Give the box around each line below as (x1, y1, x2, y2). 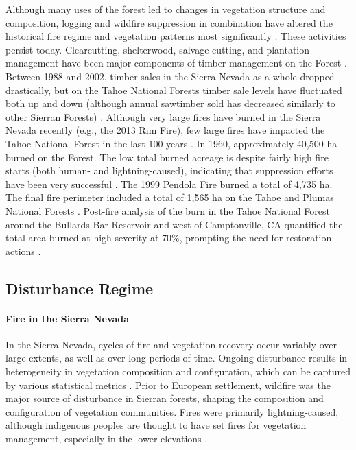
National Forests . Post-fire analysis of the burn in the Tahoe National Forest (5, 203, 330, 217)
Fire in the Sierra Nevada (5, 311, 130, 325)
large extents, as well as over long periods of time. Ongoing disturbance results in (5, 351, 348, 365)
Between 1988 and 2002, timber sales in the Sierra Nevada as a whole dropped (5, 69, 335, 83)
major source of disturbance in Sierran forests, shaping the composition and (5, 391, 324, 405)
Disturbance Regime (5, 277, 154, 298)
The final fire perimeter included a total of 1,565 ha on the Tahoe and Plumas (5, 190, 334, 204)
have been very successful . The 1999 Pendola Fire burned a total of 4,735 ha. (5, 176, 333, 191)
